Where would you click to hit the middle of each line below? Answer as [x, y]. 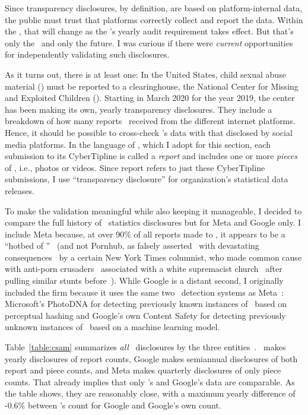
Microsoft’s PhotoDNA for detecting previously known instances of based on [146, 304]
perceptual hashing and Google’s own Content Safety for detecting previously [145, 315]
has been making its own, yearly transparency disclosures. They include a [139, 109]
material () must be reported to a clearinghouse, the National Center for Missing [152, 86]
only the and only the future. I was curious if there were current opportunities [149, 42]
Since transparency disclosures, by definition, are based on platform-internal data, [154, 8]
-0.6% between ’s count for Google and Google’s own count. [113, 405]
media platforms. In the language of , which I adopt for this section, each [138, 144]
